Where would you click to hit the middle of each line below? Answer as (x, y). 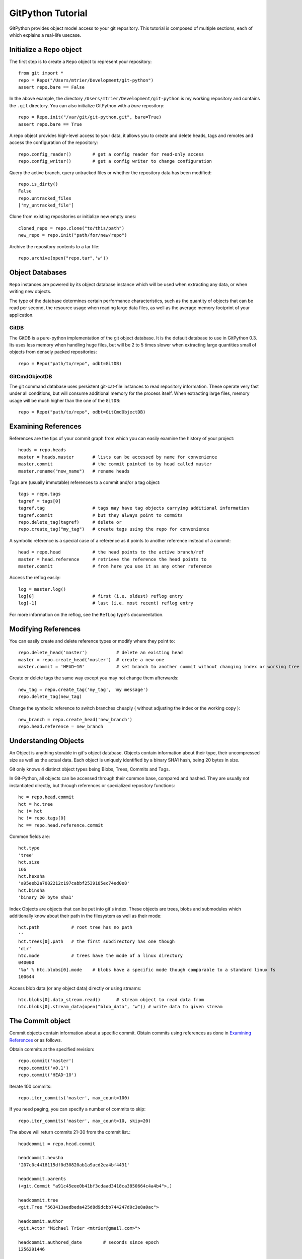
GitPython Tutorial (48, 13)
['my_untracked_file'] (46, 205)
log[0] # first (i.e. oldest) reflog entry (101, 596)
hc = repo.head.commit (46, 797)
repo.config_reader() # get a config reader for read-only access (111, 154)
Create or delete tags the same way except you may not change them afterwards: (94, 678)
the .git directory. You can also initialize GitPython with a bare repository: (87, 105)
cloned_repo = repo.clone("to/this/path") (71, 228)
